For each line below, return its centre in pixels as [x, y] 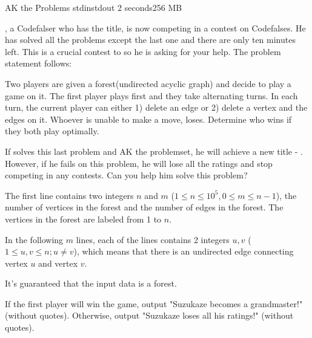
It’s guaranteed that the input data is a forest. [91, 283]
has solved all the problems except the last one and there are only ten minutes [150, 40]
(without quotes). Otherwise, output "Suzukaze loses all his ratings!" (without [149, 315]
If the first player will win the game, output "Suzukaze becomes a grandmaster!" [154, 303]
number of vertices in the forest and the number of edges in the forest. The [144, 207]
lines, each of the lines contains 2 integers [153, 239]
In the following [34, 239]
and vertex [58, 263]
